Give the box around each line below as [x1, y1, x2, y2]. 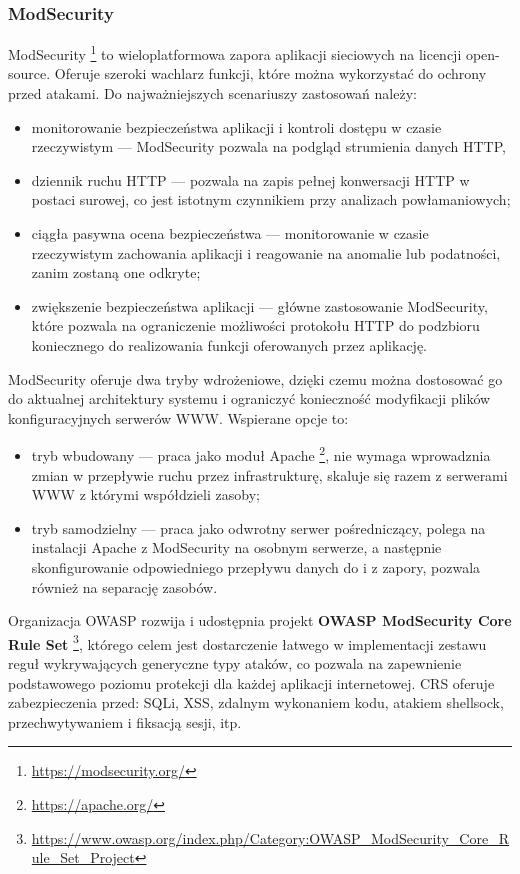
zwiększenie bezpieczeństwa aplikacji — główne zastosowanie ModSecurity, [31, 295, 488, 316]
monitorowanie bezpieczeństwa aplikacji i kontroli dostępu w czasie [31, 116, 442, 137]
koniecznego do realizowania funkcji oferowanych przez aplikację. [31, 335, 428, 355]
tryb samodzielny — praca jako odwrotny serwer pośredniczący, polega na [31, 517, 486, 538]
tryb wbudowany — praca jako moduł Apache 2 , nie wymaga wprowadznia [31, 442, 491, 466]
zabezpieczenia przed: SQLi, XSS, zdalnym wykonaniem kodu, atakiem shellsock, [8, 692, 504, 713]
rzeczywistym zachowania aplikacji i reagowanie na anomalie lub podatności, [31, 242, 501, 263]
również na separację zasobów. [31, 576, 218, 597]
